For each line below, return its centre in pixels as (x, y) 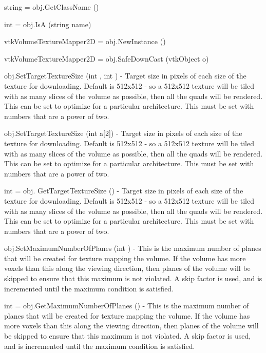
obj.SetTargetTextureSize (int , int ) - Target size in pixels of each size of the (125, 76)
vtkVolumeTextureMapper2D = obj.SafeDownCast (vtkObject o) (107, 58)
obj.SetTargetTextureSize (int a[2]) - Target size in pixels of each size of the (123, 133)
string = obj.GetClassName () (52, 7)
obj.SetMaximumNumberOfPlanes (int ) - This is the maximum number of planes (133, 248)
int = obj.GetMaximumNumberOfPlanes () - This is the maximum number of (127, 306)
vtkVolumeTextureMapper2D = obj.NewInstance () (85, 41)
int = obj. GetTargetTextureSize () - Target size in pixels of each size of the (124, 191)
